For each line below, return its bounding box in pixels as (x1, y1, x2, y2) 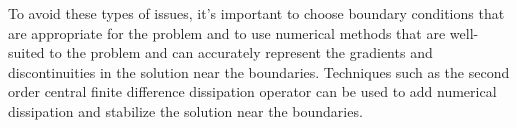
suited (8, 42, 45, 63)
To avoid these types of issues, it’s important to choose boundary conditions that (8, 3, 505, 23)
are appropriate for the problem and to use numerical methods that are (8, 22, 446, 43)
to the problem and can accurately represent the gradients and (49, 42, 433, 63)
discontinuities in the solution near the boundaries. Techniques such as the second (8, 61, 510, 82)
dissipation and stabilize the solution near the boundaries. (8, 100, 363, 121)
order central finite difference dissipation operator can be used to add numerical (8, 81, 497, 102)
